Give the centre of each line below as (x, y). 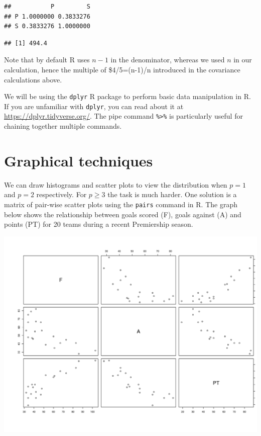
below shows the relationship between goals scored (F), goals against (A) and (123, 214)
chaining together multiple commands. (63, 126)
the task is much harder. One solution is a (172, 194)
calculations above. (33, 79)
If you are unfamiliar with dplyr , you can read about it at (94, 106)
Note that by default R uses (47, 60)
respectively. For (61, 194)
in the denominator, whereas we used (168, 60)
